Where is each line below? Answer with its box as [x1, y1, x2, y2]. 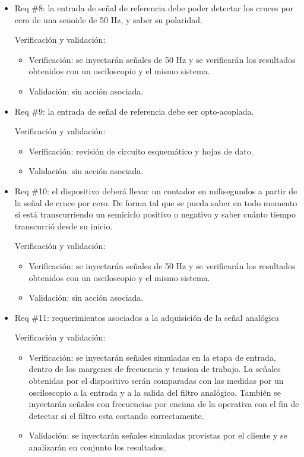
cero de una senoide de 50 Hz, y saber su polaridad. [14, 13, 202, 26]
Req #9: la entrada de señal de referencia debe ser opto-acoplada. [14, 105, 254, 117]
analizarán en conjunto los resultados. [28, 441, 166, 453]
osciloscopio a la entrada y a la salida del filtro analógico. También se [28, 386, 281, 398]
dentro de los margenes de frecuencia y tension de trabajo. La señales [28, 363, 281, 375]
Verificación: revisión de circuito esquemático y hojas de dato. [28, 144, 254, 157]
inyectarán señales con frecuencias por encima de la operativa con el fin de [28, 398, 299, 410]
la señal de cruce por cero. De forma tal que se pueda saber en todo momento [14, 196, 297, 209]
